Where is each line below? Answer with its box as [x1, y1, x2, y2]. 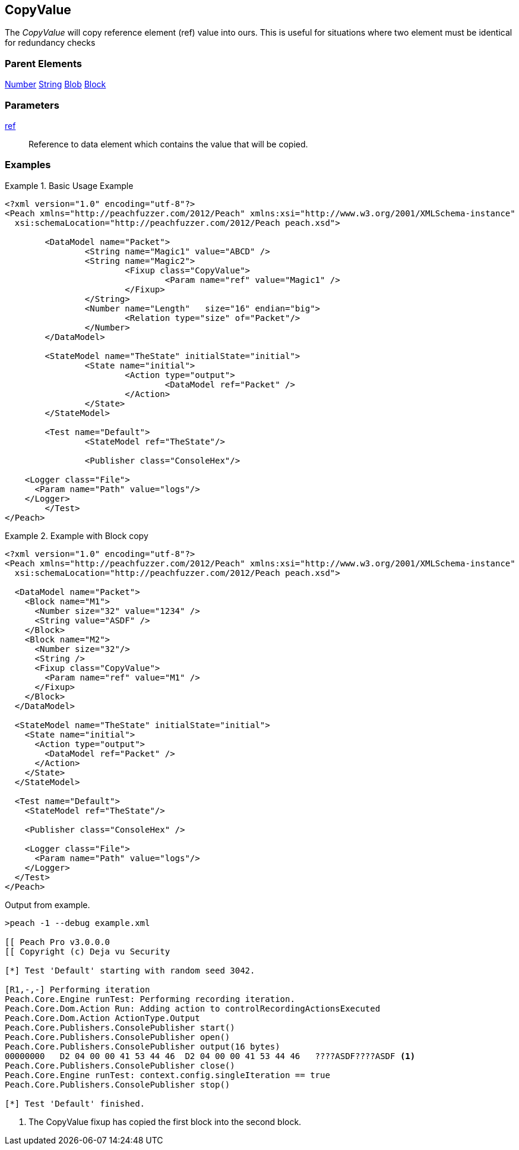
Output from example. [5, 899, 90, 910]
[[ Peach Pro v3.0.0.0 [5, 937, 110, 947]
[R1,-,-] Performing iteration [5, 984, 150, 994]
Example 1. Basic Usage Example [5, 180, 134, 191]
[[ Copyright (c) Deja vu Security [5, 946, 170, 956]
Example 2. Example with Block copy [5, 530, 148, 541]
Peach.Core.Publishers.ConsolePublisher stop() [5, 1079, 230, 1089]
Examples [5, 159, 51, 171]
